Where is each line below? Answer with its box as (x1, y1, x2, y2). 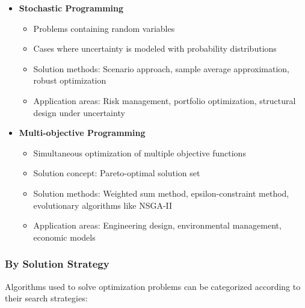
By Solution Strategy (5, 256, 109, 271)
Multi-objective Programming (19, 126, 146, 139)
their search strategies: (5, 292, 88, 304)
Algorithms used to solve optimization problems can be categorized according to (5, 280, 301, 292)
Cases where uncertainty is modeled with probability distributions (33, 42, 277, 55)
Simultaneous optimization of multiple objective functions (33, 146, 246, 159)
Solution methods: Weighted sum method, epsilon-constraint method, (33, 186, 289, 199)
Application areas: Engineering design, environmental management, (33, 219, 282, 232)
